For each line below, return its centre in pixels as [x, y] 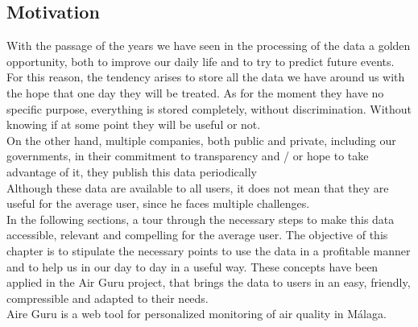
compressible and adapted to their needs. [108, 298]
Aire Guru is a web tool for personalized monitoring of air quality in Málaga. [197, 314]
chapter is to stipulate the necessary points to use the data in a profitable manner [209, 250]
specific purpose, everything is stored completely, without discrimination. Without [209, 108]
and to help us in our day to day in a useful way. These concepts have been [192, 266]
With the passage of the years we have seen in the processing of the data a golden [209, 46]
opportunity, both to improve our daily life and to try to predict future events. [201, 61]
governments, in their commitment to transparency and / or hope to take [188, 156]
